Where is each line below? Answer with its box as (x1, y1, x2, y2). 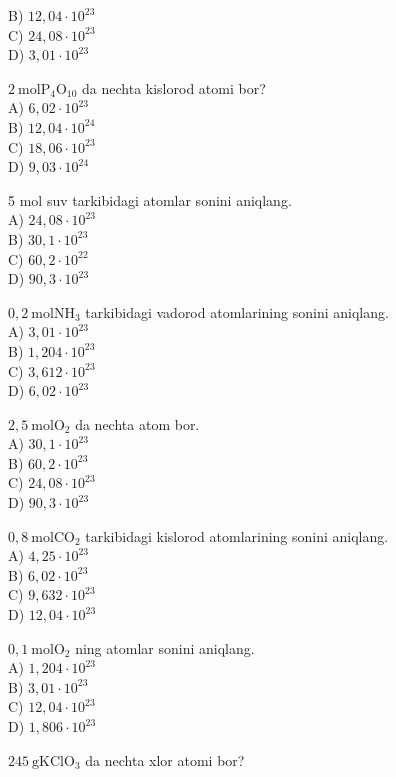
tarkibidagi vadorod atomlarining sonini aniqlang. (85, 301, 389, 322)
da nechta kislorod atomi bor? (82, 77, 266, 98)
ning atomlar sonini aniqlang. (75, 637, 255, 658)
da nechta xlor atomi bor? (85, 749, 245, 770)
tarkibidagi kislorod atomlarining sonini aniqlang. (85, 525, 389, 546)
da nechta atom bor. (75, 413, 200, 434)
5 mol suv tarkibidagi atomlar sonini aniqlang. (8, 189, 292, 210)
